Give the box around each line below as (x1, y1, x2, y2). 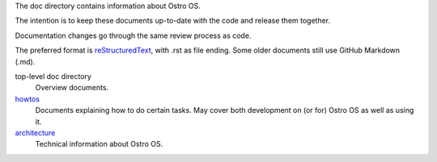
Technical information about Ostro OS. (35, 139, 163, 149)
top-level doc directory (15, 71, 92, 81)
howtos (15, 93, 40, 104)
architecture (15, 127, 56, 137)
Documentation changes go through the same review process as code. (15, 31, 252, 40)
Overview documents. (35, 83, 109, 93)
